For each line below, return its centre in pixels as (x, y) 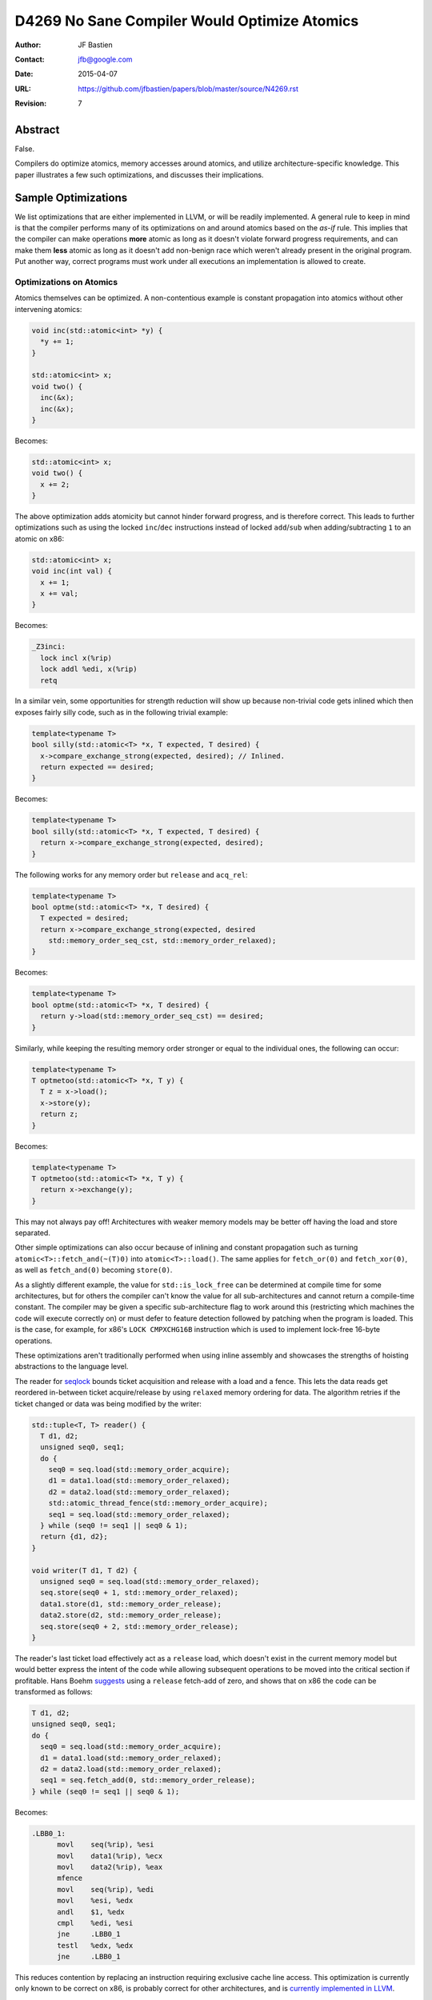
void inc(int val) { (72, 571)
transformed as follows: (54, 1692)
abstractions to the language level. (72, 1366)
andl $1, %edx (91, 1912)
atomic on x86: (39, 538)
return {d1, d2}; (74, 1537)
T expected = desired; (85, 918)
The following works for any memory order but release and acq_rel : (131, 874)
